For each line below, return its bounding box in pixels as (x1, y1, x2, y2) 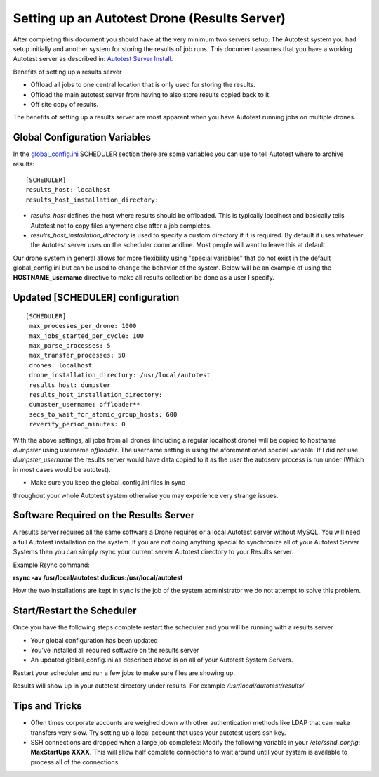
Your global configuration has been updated (30, 636, 158, 644)
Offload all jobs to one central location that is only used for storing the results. (30, 81, 256, 89)
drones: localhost (29, 361, 93, 369)
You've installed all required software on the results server (30, 646, 199, 655)
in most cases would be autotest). (13, 465, 112, 474)
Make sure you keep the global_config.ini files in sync (30, 478, 186, 487)
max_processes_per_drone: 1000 (29, 322, 137, 330)
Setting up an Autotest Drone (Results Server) (13, 11, 286, 26)
